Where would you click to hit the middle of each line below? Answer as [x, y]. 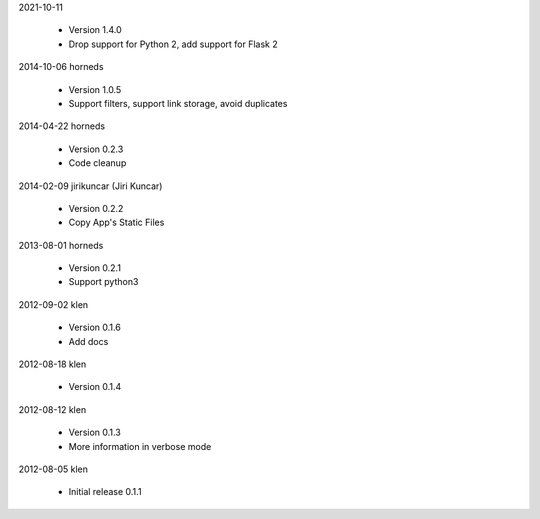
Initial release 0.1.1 [105, 492]
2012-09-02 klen [53, 304]
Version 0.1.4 [95, 387]
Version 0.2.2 [96, 208]
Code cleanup [97, 163]
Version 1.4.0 [95, 30]
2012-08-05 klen [53, 469]
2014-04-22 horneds [61, 126]
